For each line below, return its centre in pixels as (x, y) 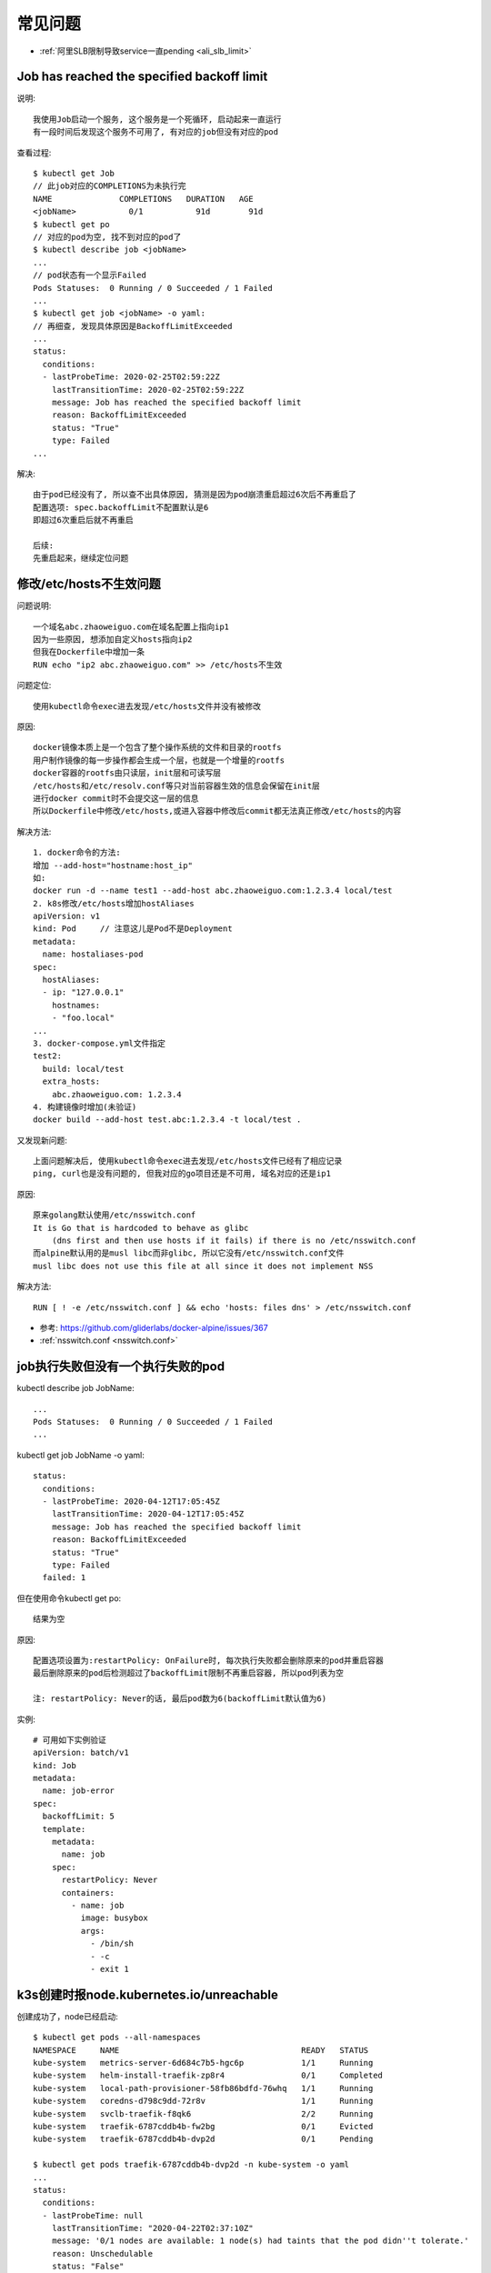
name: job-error (79, 1791)
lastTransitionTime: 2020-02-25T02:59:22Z (148, 390)
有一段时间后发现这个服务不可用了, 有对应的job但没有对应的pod (156, 132)
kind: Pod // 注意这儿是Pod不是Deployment (133, 929)
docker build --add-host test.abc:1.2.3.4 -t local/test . (167, 1120)
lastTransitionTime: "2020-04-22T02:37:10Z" (152, 2228)
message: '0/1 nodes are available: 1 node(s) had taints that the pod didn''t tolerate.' (261, 2241)
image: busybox (115, 1918)
